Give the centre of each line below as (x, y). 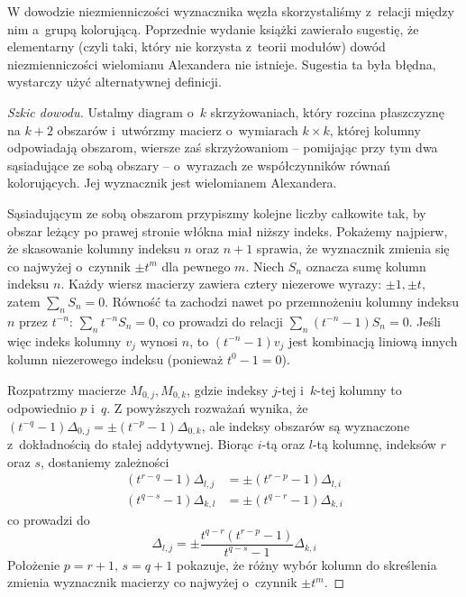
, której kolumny (375, 129)
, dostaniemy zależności (105, 461)
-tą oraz (283, 444)
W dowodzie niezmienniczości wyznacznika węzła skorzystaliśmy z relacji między (231, 11)
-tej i (291, 389)
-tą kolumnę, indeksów (374, 444)
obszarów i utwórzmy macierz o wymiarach (178, 129)
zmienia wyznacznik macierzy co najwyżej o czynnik (152, 582)
